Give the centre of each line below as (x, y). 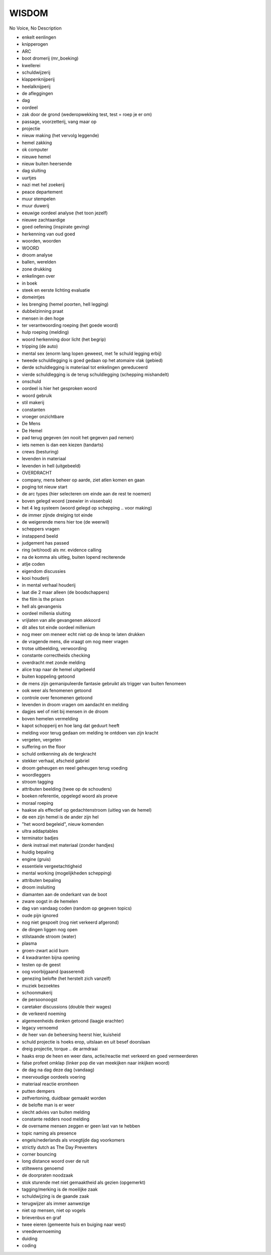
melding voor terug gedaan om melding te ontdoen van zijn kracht (90, 732)
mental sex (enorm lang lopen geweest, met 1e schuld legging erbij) (92, 353)
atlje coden (33, 564)
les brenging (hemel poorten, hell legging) (65, 304)
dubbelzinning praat (43, 311)
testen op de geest (41, 964)
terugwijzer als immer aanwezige (56, 1203)
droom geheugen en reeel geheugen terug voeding (75, 768)
